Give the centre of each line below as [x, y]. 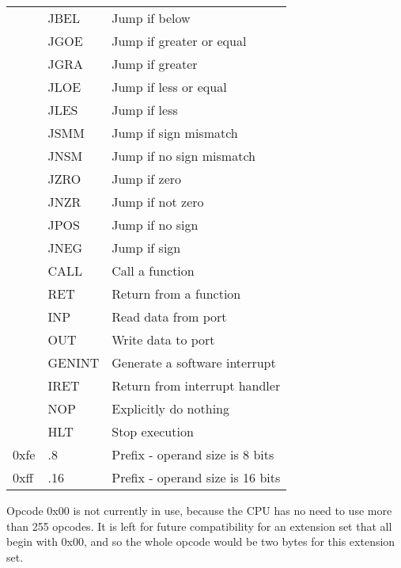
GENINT [74, 362]
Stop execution [153, 431]
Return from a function [176, 294]
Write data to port [163, 339]
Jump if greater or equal [179, 41]
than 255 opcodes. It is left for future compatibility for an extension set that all [199, 526]
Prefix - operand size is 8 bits [193, 454]
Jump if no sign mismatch [183, 156]
